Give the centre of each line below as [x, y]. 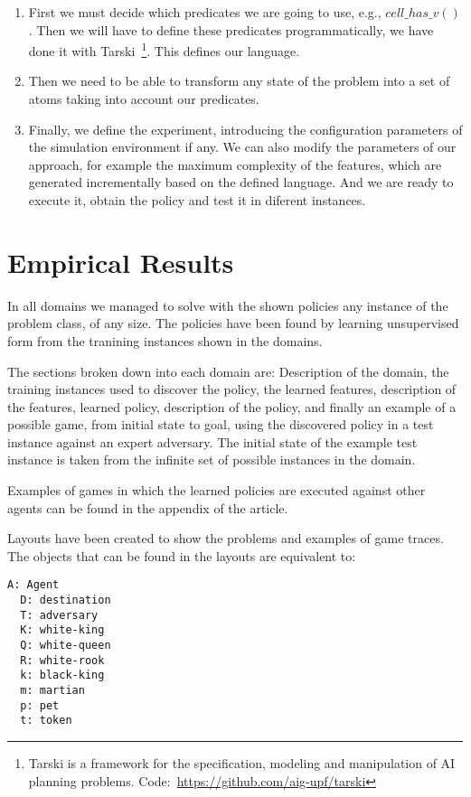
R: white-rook [62, 660]
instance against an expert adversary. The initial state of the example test [212, 441]
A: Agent [33, 585]
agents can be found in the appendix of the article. [148, 507]
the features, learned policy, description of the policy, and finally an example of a [232, 406]
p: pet [40, 705]
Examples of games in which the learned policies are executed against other [217, 490]
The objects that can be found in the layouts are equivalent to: [182, 555]
